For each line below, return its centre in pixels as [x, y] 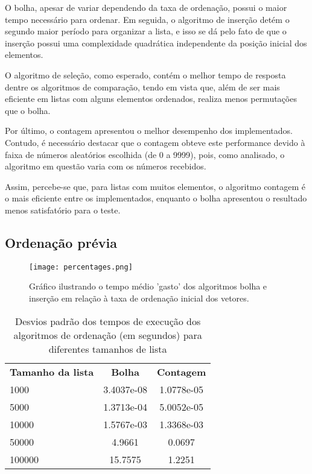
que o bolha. [28, 110]
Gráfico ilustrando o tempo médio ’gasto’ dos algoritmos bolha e [148, 286]
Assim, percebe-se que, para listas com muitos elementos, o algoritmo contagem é [155, 186]
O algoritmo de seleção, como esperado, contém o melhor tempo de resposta [145, 74]
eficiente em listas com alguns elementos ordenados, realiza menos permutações [151, 99]
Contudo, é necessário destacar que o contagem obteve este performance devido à [155, 142]
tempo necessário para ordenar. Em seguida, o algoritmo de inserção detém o [147, 19]
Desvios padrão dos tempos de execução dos [108, 321]
